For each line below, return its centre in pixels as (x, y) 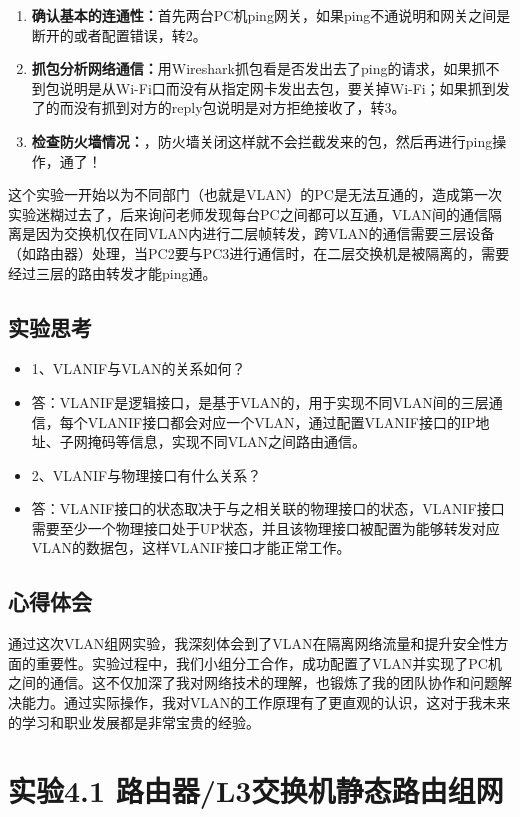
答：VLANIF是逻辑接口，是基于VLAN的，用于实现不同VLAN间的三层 (260, 401)
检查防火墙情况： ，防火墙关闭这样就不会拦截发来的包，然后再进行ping (262, 140)
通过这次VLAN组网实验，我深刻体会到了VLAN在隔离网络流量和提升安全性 (251, 643)
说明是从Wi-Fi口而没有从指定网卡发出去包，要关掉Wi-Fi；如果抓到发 (284, 87)
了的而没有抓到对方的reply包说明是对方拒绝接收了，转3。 (218, 107)
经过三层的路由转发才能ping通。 (112, 272)
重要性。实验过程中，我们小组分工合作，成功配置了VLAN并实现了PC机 (268, 662)
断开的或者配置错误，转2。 (119, 34)
